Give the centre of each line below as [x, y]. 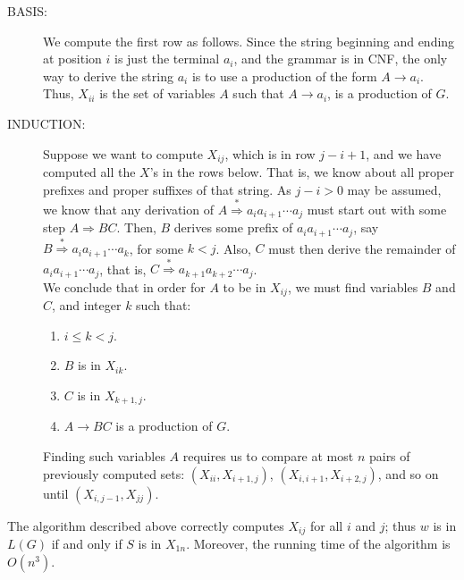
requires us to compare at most [268, 455]
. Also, [233, 248]
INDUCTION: [46, 123]
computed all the [89, 172]
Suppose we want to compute [123, 153]
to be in [245, 286]
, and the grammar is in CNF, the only [341, 59]
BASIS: [27, 11]
